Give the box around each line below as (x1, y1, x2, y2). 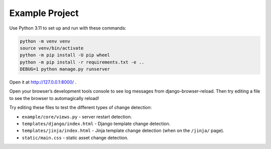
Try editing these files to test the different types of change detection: (9, 104, 152, 110)
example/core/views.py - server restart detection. (22, 113, 132, 119)
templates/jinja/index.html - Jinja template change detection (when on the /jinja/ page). (22, 127, 224, 133)
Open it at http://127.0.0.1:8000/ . (9, 79, 77, 85)
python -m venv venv (20, 38, 70, 44)
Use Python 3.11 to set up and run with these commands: (9, 25, 126, 31)
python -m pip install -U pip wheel (20, 52, 110, 58)
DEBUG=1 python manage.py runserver (20, 66, 110, 72)
